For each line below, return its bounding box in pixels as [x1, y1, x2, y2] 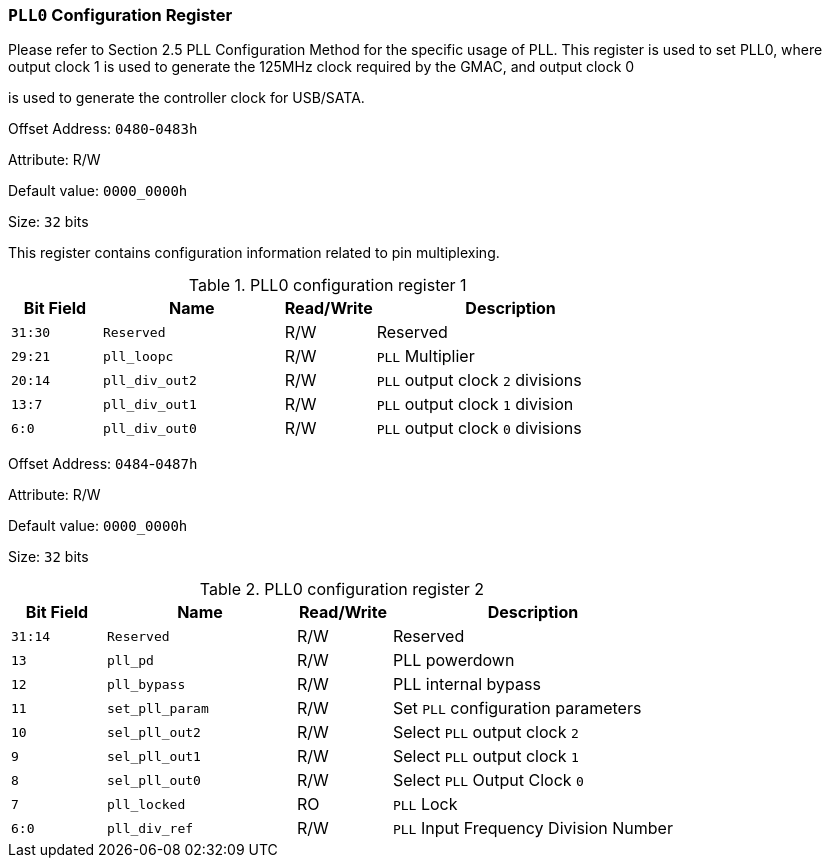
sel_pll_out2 [106, 724, 201, 740]
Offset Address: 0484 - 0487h [8, 455, 198, 473]
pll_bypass [106, 676, 186, 692]
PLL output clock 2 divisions [376, 370, 582, 391]
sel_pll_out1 [106, 748, 201, 764]
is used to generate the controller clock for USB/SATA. [8, 89, 365, 107]
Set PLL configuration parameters [392, 698, 642, 719]
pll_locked [106, 796, 186, 812]
